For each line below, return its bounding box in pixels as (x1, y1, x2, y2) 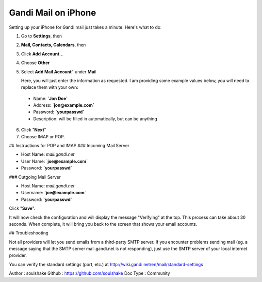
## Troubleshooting (9, 230, 49, 236)
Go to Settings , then (21, 33, 62, 39)
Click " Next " (21, 127, 46, 133)
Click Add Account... (21, 51, 64, 57)
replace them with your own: (21, 84, 79, 90)
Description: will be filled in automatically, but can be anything (33, 116, 157, 121)
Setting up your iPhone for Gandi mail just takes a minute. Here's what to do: (9, 24, 162, 30)
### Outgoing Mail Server (9, 174, 61, 180)
